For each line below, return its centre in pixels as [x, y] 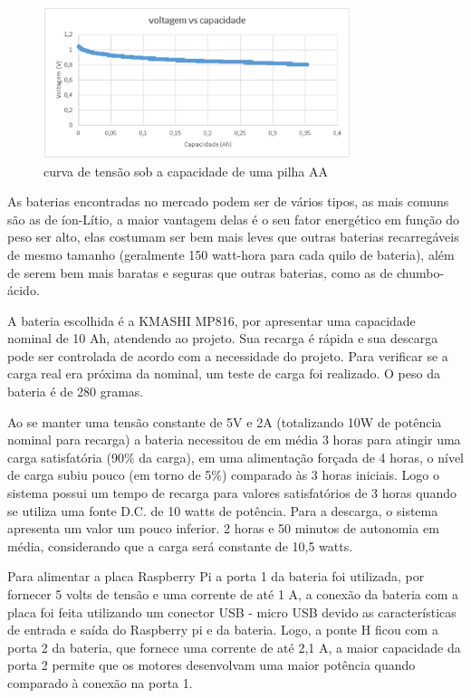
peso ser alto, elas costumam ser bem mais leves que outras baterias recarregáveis [233, 237]
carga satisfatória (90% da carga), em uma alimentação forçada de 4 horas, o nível [235, 457]
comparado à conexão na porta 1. [100, 682]
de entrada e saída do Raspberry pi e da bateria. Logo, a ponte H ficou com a [223, 630]
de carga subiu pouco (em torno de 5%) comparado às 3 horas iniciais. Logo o [224, 475]
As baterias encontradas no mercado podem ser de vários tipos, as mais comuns [228, 201]
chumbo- [421, 272]
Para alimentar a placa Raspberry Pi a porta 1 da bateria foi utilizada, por [216, 576]
